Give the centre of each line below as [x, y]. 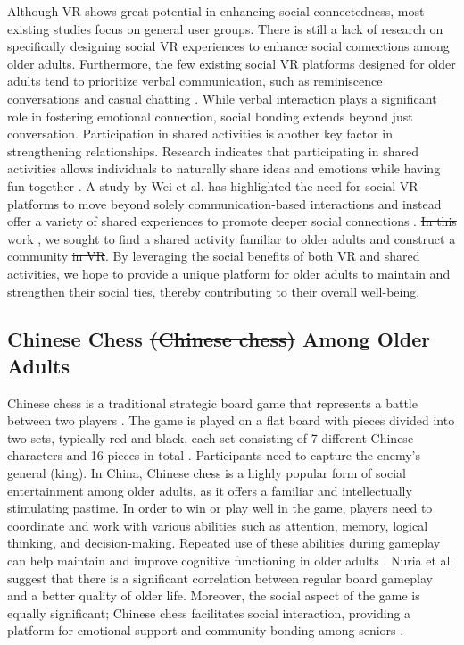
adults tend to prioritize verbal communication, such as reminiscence [195, 81]
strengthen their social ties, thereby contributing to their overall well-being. [214, 291]
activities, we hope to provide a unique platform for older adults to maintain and [229, 273]
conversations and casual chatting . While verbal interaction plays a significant [222, 98]
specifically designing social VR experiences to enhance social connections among [228, 46]
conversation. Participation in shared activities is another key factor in [200, 134]
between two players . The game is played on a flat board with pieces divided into [231, 420]
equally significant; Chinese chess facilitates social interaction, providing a [209, 612]
